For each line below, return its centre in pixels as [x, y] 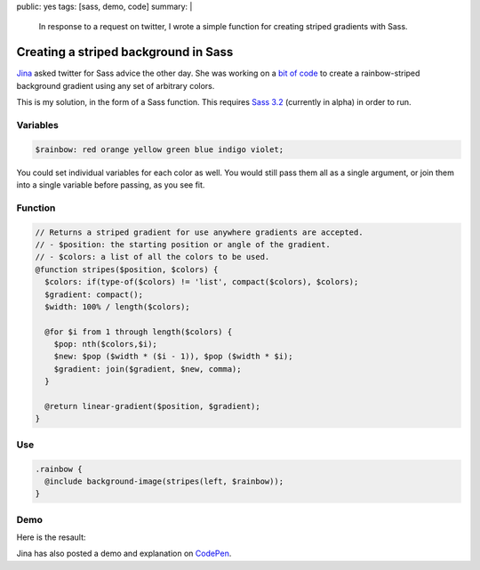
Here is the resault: [51, 537]
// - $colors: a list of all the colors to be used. [152, 257]
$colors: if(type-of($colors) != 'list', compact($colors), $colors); [202, 282]
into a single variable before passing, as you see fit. [111, 185]
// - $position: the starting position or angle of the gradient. [183, 244]
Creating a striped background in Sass [125, 52]
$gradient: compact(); [94, 294]
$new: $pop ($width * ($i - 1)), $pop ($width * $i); [173, 357]
